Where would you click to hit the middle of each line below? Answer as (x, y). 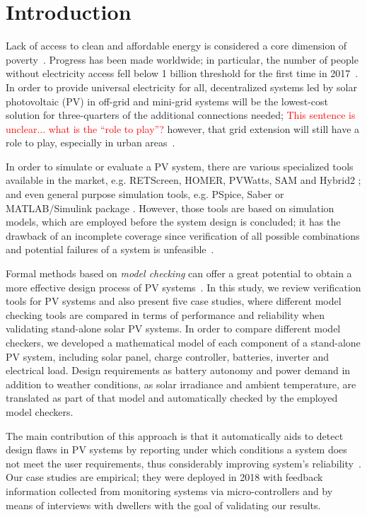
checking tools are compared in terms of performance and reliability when (165, 314)
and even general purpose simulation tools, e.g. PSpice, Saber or (145, 194)
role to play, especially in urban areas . (91, 143)
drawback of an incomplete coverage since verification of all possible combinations (183, 235)
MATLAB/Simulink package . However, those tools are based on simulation (170, 208)
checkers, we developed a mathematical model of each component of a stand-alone (183, 342)
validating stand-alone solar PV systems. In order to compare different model (173, 329)
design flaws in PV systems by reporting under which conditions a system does (176, 449)
